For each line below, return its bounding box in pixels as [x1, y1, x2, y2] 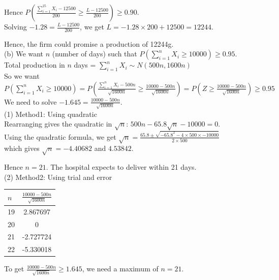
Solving [4, 21, 27, 32]
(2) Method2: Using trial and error [4, 171, 112, 182]
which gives [4, 143, 40, 153]
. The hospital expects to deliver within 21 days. [46, 162, 197, 172]
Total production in [4, 59, 65, 70]
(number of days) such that [52, 48, 137, 59]
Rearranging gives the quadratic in [4, 118, 112, 129]
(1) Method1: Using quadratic [4, 108, 97, 119]
